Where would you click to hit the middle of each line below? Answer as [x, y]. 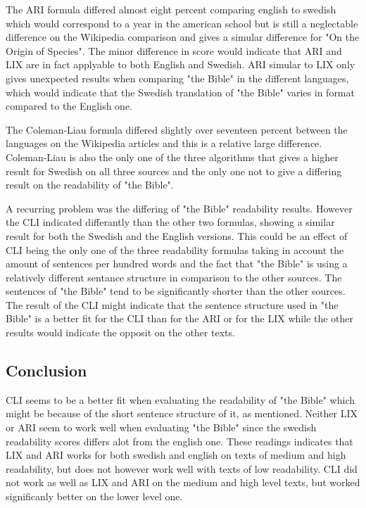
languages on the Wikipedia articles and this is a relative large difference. [164, 143]
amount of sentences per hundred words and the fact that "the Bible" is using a [177, 263]
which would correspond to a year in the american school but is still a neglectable [182, 23]
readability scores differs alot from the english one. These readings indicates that [179, 441]
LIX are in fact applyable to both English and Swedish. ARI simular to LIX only [181, 64]
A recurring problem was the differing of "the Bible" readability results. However [179, 208]
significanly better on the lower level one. [94, 496]
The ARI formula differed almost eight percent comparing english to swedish [171, 9]
